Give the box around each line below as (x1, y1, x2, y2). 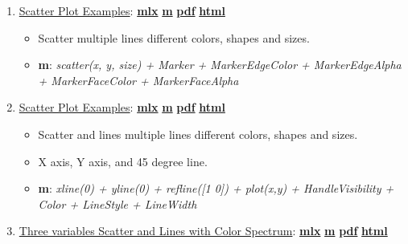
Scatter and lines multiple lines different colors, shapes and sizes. (38, 125, 358, 142)
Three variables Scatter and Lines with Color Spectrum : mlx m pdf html (19, 222, 388, 239)
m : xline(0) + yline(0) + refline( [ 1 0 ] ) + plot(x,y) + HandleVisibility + (38, 180, 394, 197)
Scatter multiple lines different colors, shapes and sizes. (38, 29, 310, 46)
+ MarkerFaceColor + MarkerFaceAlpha (38, 71, 239, 88)
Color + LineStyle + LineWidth (38, 195, 197, 212)
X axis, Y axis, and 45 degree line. (38, 152, 208, 169)
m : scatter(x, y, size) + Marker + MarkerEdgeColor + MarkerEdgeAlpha (38, 56, 402, 73)
